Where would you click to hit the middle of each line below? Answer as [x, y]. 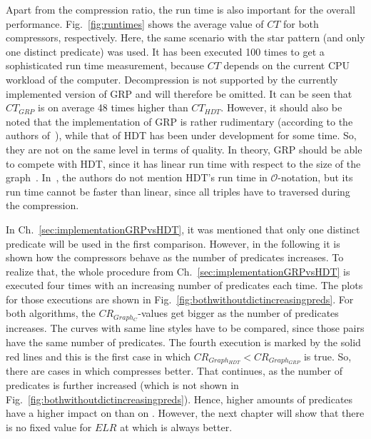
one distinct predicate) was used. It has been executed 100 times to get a [165, 51]
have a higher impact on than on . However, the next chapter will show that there [185, 413]
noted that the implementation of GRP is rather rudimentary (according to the [179, 121]
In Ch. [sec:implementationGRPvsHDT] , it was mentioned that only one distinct [183, 229]
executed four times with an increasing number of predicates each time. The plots [184, 285]
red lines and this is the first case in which [98, 356]
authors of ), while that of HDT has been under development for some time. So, [181, 135]
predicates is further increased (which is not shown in [122, 384]
